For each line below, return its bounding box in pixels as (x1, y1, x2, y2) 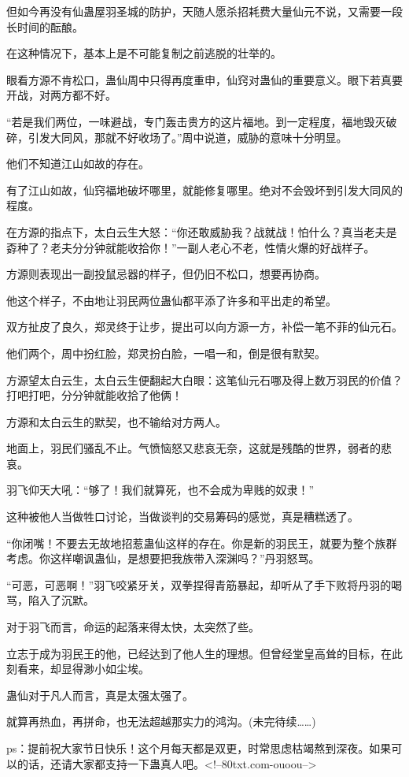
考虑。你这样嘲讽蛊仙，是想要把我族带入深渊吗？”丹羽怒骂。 (6, 550, 320, 567)
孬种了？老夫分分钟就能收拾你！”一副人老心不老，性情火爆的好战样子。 (6, 239, 375, 255)
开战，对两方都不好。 (6, 87, 116, 103)
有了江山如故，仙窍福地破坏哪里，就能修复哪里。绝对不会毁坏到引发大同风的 (6, 181, 403, 198)
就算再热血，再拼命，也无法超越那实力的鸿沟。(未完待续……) (6, 713, 316, 730)
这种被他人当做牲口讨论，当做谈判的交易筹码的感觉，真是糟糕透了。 (6, 508, 359, 525)
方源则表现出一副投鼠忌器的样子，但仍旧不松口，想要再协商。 (6, 266, 326, 282)
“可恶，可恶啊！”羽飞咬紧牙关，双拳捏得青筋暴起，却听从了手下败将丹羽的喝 (6, 576, 403, 593)
